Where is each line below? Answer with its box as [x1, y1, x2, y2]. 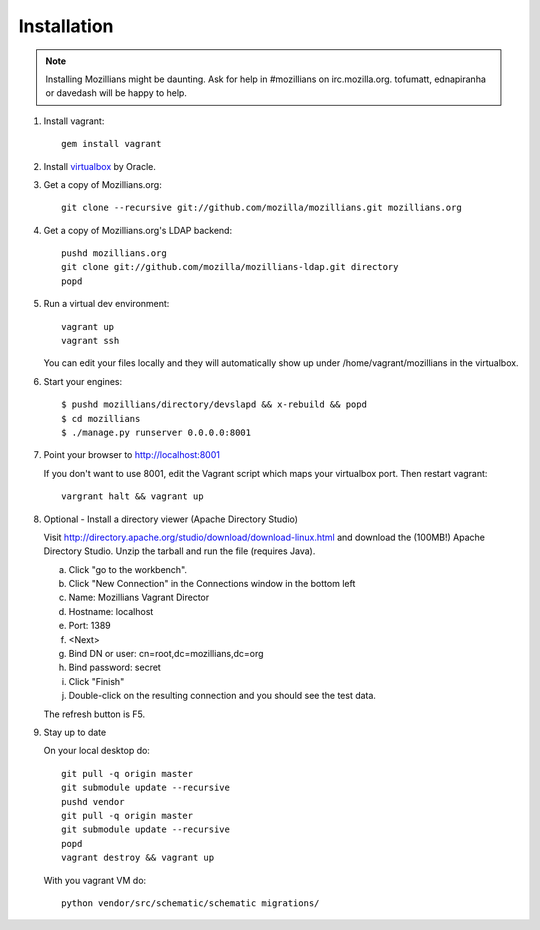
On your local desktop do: [43, 745, 150, 757]
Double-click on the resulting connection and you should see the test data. [68, 690, 377, 702]
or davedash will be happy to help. [45, 87, 187, 99]
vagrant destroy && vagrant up [61, 852, 215, 864]
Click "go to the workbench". [68, 563, 188, 575]
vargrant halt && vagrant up [61, 491, 204, 502]
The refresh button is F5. [43, 708, 146, 720]
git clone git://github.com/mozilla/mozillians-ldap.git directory [61, 261, 399, 273]
